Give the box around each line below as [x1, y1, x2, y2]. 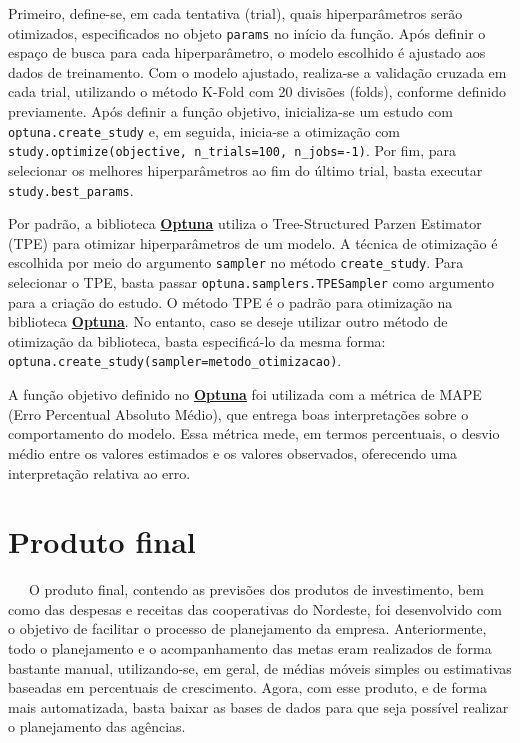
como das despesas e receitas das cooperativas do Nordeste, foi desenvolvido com [8, 598, 502, 619]
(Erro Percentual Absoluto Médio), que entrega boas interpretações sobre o [8, 403, 469, 424]
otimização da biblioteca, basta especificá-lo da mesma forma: [8, 330, 386, 351]
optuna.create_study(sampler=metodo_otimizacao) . [8, 350, 342, 371]
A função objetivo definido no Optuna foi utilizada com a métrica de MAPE [8, 384, 482, 405]
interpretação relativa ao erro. [8, 462, 191, 483]
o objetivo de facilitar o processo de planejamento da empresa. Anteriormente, [8, 618, 487, 639]
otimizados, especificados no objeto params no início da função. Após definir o [8, 22, 486, 43]
